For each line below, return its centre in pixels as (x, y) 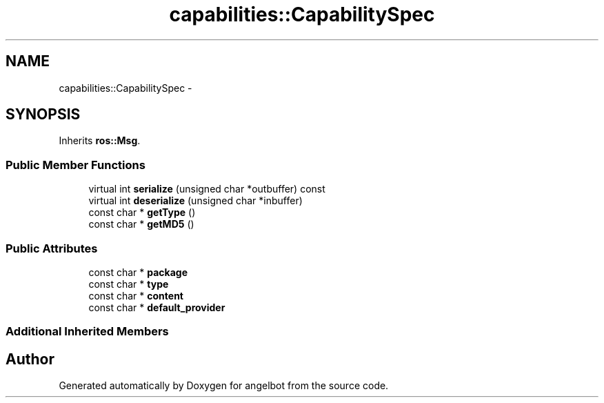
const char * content (136, 295)
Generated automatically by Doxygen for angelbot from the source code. (224, 386)
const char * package (138, 272)
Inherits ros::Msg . (100, 141)
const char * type (129, 284)
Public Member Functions (75, 165)
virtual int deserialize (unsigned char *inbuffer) (195, 201)
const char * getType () (142, 213)
